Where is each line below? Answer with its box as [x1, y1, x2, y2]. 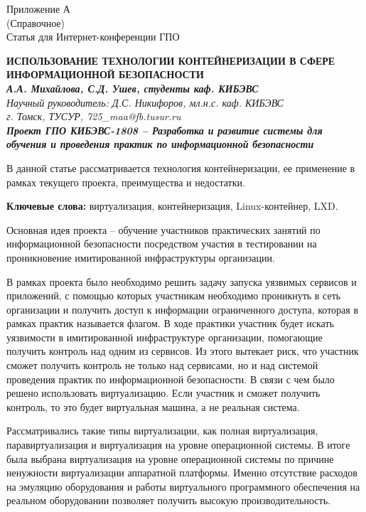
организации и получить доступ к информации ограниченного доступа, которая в [6, 302, 359, 316]
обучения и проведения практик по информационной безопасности [6, 137, 314, 151]
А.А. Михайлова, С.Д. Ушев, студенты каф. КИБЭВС [6, 80, 259, 95]
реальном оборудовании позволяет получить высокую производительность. [6, 493, 330, 508]
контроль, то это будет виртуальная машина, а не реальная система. [6, 399, 300, 414]
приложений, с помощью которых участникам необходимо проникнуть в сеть [6, 288, 341, 303]
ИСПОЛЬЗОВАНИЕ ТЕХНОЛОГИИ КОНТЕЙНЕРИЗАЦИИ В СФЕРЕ [6, 53, 335, 68]
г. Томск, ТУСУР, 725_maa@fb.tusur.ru [6, 109, 181, 124]
